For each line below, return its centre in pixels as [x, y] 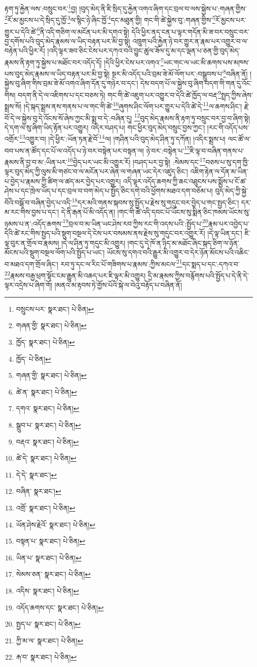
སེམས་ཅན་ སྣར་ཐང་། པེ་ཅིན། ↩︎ [53, 574]
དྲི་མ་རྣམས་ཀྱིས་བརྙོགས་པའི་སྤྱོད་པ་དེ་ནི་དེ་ [198, 275]
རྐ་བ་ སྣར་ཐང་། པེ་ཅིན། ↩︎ [46, 657]
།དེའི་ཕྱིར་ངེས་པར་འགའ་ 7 [134, 61]
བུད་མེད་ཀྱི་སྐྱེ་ [232, 191]
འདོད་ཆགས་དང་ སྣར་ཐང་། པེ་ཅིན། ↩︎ [60, 607]
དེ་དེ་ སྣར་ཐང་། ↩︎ [36, 474]
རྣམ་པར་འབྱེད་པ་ [229, 223]
